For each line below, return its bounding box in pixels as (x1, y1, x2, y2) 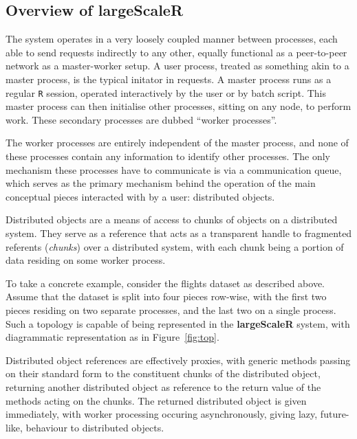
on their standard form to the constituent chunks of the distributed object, (6, 366, 321, 381)
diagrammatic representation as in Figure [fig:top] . (6, 330, 219, 344)
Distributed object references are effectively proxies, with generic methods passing (6, 352, 351, 367)
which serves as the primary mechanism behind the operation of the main (6, 176, 316, 190)
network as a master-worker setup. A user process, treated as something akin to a (6, 58, 349, 73)
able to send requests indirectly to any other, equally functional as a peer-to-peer (6, 45, 347, 59)
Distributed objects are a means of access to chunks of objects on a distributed (6, 212, 338, 227)
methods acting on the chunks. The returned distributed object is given (6, 393, 307, 407)
